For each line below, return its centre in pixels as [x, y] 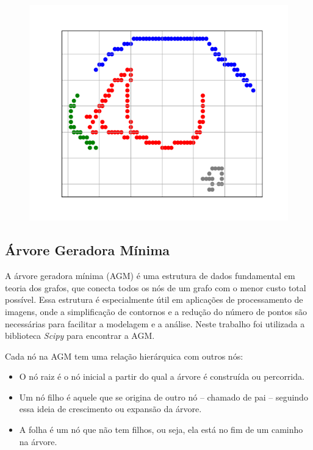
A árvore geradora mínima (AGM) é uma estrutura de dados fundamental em [150, 276]
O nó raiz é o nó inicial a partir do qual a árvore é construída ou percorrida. [162, 376]
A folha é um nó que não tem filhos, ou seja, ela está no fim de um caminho [161, 430]
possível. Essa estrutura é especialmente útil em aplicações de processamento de [154, 299]
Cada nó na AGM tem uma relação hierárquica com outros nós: [124, 356]
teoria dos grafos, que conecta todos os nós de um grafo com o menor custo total [156, 287]
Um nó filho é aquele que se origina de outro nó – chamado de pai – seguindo [164, 397]
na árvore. [38, 441]
